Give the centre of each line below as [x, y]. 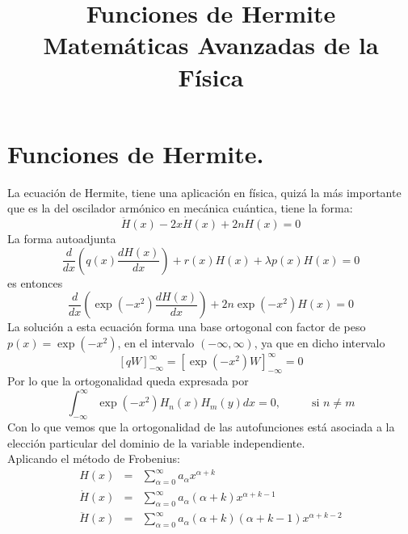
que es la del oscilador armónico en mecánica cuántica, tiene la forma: [180, 208]
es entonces [35, 282]
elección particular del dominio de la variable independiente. [156, 442]
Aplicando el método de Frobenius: [94, 458]
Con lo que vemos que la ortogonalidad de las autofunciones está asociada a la [201, 427]
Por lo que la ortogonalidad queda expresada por [128, 381]
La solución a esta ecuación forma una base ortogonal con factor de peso [187, 327]
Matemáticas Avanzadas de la [211, 45]
